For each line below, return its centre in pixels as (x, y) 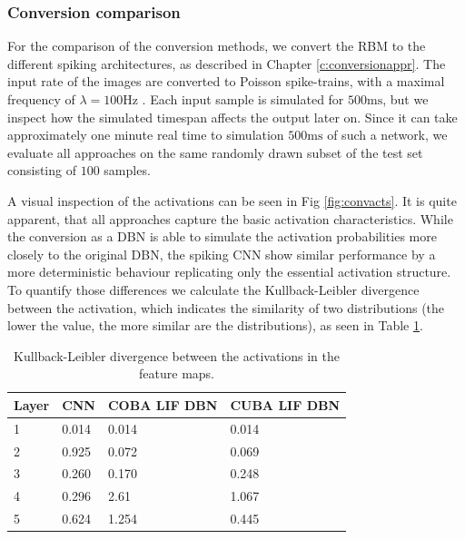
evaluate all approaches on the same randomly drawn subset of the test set (215, 152)
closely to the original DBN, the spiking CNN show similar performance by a (222, 254)
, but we (406, 99)
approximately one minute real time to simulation (146, 135)
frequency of (41, 99)
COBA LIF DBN (163, 404)
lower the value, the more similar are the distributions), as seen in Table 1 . (215, 325)
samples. (127, 170)
